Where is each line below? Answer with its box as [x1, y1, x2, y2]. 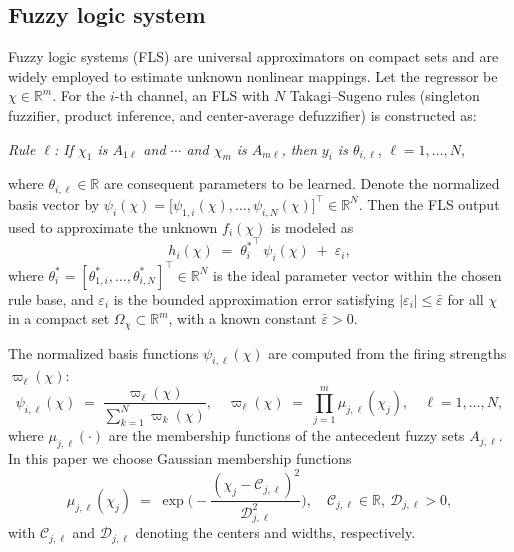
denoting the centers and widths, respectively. [135, 522, 416, 543]
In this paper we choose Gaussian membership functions [8, 448, 352, 469]
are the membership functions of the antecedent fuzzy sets [108, 425, 465, 446]
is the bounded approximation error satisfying [113, 288, 395, 309]
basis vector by [8, 193, 100, 214]
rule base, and [8, 288, 94, 309]
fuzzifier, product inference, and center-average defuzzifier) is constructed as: [8, 104, 477, 125]
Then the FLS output [367, 193, 500, 214]
